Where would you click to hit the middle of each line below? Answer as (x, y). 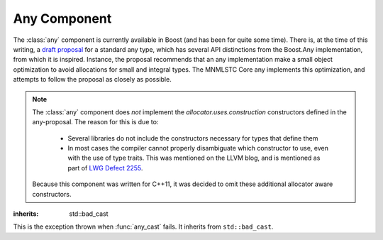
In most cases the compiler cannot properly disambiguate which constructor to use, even (198, 148)
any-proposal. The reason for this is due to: (95, 122)
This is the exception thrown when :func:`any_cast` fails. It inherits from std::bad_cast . (143, 227)
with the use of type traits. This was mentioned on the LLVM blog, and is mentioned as (194, 158)
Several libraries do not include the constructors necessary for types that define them (193, 138)
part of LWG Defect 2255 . (105, 168)
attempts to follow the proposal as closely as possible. (92, 80)
